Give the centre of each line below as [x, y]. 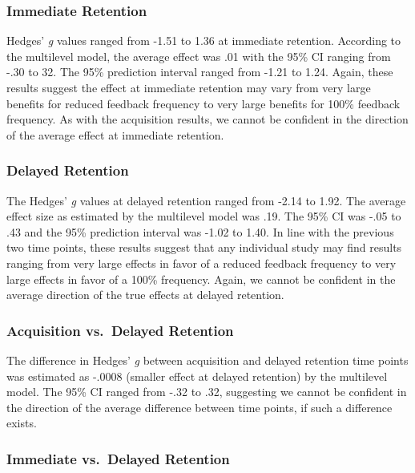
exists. [22, 423]
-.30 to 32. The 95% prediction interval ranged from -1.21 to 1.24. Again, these [200, 72]
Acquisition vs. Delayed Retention [120, 330]
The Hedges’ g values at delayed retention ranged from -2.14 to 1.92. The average [206, 200]
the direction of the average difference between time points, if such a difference [199, 407]
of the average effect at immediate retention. [115, 134]
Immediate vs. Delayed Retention [118, 458]
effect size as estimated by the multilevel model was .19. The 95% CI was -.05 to [204, 216]
